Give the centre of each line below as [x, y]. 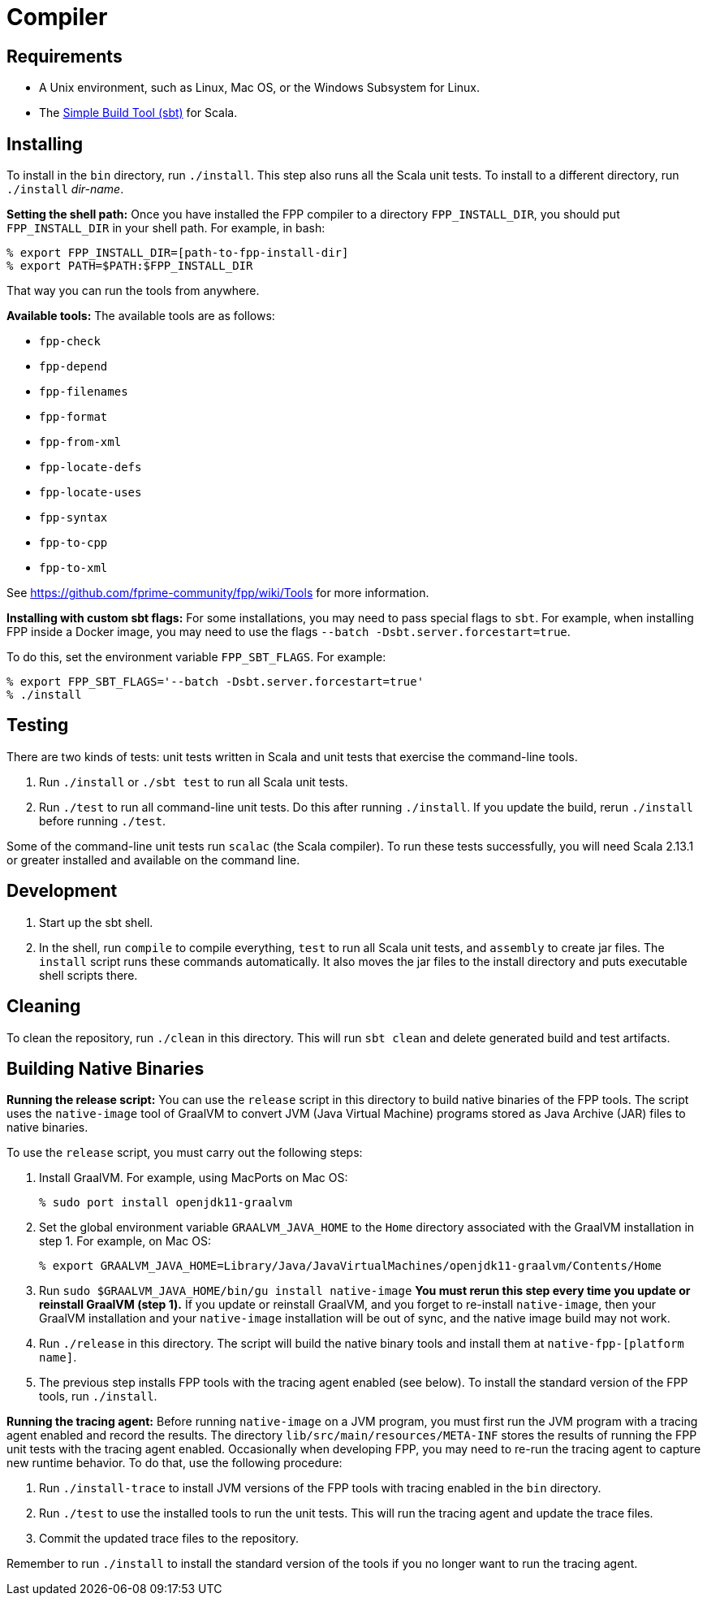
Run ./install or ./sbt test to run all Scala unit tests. [194, 782]
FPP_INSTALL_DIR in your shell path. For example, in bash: [166, 228]
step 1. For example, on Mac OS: [125, 1241]
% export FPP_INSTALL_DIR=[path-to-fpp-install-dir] [178, 253]
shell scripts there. [88, 975]
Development [62, 891]
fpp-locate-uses [91, 493]
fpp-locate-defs [91, 468]
